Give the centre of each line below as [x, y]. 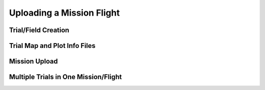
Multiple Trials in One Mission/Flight [66, 77]
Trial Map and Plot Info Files [52, 46]
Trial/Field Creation [39, 30]
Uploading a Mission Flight [65, 13]
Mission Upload [34, 61]
